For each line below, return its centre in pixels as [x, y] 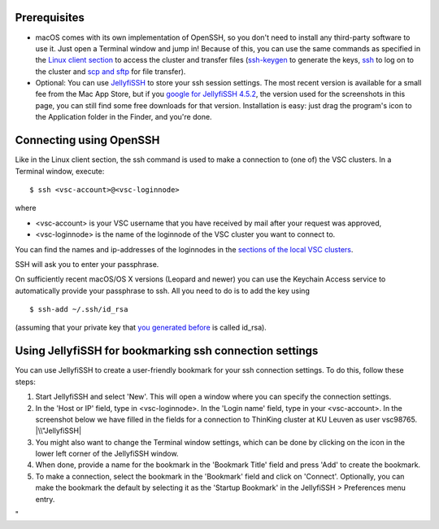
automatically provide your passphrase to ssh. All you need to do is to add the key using [163, 291]
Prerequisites [50, 17]
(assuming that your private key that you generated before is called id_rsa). [141, 328]
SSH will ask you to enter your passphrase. [87, 264]
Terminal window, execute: [60, 171]
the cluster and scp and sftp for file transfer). [111, 71]
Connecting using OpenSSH [87, 140]
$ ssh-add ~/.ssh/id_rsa [79, 310]
